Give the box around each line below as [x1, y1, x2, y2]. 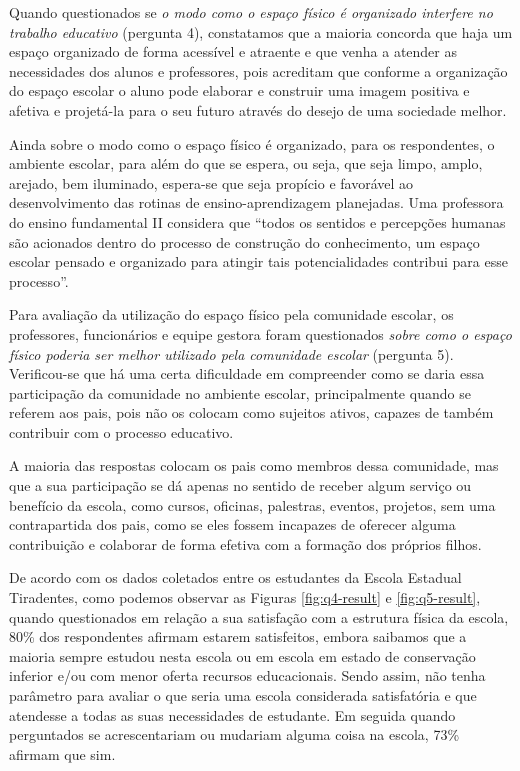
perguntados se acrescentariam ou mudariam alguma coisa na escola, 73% [9, 724, 460, 745]
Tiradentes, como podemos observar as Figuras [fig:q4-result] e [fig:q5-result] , [9, 587, 481, 608]
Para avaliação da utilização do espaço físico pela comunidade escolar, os [9, 304, 454, 325]
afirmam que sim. [9, 743, 116, 764]
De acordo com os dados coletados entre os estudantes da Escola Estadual [9, 567, 462, 588]
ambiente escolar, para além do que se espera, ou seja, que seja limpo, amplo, [9, 153, 483, 174]
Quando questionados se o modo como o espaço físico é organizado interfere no [9, 2, 493, 22]
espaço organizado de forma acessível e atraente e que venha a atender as [9, 41, 457, 62]
